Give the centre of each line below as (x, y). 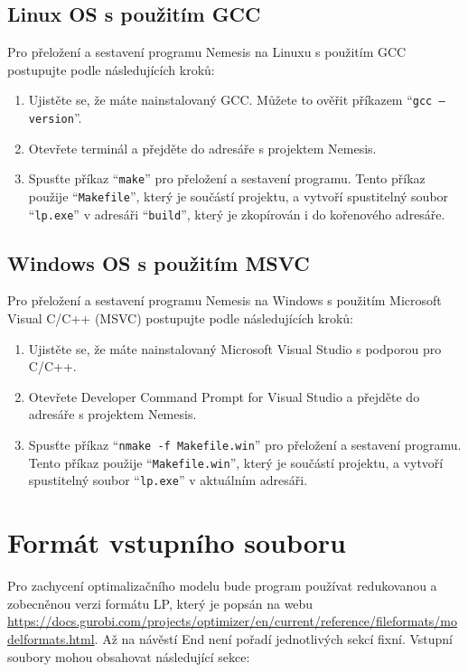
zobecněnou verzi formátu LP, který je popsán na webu (160, 603)
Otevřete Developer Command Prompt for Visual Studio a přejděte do (224, 396)
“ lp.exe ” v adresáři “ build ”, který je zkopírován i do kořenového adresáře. (237, 214)
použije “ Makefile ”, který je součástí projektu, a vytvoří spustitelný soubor (239, 196)
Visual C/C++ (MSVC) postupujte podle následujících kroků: (180, 318)
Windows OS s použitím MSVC (159, 262)
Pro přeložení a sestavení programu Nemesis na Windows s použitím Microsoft (225, 300)
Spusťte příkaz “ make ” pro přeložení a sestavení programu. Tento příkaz (227, 178)
